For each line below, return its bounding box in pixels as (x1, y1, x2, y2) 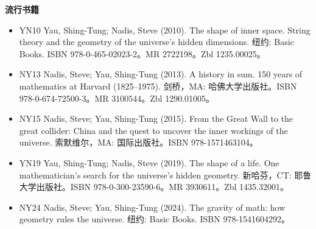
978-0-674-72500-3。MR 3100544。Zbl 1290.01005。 (19, 91, 215, 104)
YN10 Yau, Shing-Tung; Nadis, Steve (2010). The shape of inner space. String (19, 23, 311, 36)
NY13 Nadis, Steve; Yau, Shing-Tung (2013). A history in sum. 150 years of (19, 68, 303, 80)
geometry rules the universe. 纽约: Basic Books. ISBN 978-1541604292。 (19, 213, 290, 225)
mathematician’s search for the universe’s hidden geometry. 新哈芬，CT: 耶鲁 (19, 168, 312, 181)
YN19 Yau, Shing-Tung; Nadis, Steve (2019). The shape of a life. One (19, 156, 279, 169)
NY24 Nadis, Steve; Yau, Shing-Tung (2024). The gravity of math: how (19, 200, 286, 213)
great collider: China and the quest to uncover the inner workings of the (19, 124, 288, 136)
